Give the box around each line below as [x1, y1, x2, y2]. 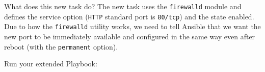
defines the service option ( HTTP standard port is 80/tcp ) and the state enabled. [4, 11, 254, 21]
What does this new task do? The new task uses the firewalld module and [4, 1, 242, 11]
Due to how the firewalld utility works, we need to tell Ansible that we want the [4, 21, 261, 32]
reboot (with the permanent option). [4, 41, 118, 52]
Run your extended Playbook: [4, 58, 97, 69]
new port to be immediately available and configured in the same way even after [4, 31, 255, 41]
